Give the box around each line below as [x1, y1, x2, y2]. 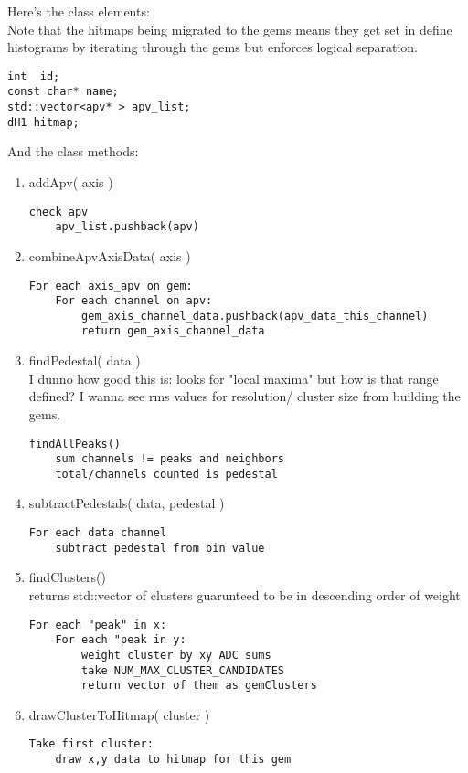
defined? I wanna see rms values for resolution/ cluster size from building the [28, 386, 461, 406]
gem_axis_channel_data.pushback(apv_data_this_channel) [81, 309, 429, 323]
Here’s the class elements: [7, 2, 150, 20]
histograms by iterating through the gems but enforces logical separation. [7, 37, 418, 57]
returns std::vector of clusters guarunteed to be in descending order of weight [28, 585, 461, 604]
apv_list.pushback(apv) [55, 220, 199, 234]
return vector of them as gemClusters [81, 679, 317, 693]
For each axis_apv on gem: [28, 279, 193, 292]
